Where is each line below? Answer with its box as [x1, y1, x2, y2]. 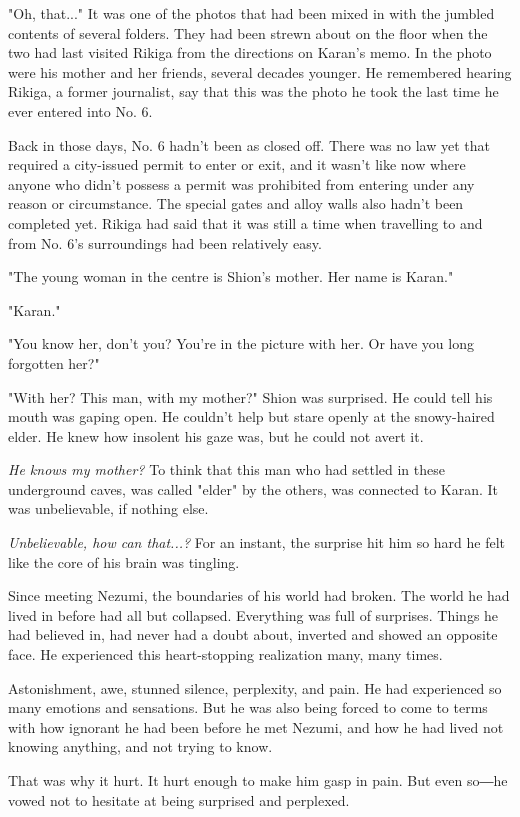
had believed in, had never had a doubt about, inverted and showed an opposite [8, 624, 498, 645]
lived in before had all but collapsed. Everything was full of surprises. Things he [8, 604, 499, 625]
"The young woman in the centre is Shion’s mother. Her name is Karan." [8, 266, 454, 287]
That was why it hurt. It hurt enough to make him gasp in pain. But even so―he [8, 770, 508, 790]
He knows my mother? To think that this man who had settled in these [8, 459, 445, 480]
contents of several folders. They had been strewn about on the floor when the [8, 22, 488, 43]
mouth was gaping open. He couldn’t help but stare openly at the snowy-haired [8, 406, 495, 427]
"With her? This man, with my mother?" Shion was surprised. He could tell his [8, 386, 493, 407]
